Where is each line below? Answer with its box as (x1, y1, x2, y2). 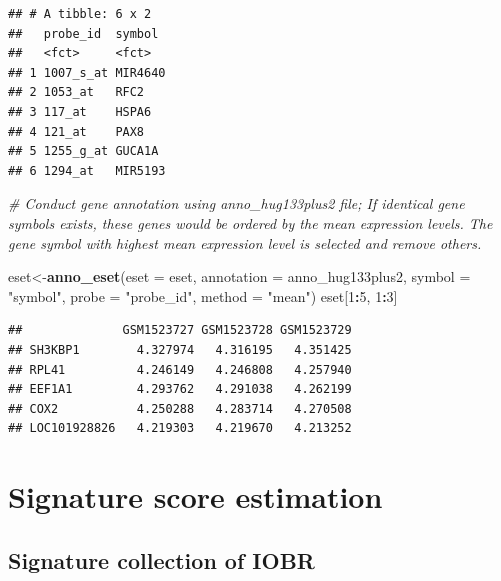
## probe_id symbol (8, 26, 159, 41)
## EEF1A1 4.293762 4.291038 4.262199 (8, 382, 352, 397)
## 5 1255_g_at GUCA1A (8, 144, 159, 159)
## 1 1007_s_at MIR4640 (8, 65, 166, 80)
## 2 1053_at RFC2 (8, 85, 145, 100)
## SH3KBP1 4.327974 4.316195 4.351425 (8, 342, 352, 357)
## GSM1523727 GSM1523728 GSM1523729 (8, 323, 352, 338)
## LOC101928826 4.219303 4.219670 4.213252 (8, 421, 352, 436)
